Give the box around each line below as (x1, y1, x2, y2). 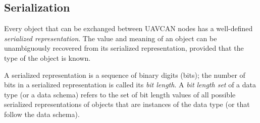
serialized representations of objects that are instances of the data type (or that (4, 99, 250, 109)
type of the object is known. (4, 52, 91, 63)
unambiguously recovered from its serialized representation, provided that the (4, 43, 244, 53)
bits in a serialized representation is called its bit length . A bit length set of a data (4, 79, 256, 90)
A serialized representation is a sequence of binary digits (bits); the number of (4, 69, 245, 80)
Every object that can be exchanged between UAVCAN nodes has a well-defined (4, 23, 253, 34)
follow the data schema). (4, 108, 80, 119)
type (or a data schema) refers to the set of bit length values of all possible (4, 89, 236, 99)
